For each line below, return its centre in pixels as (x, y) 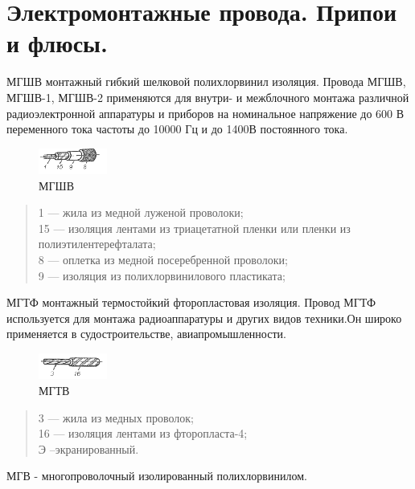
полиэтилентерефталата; (97, 244)
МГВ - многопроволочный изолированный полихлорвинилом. (157, 476)
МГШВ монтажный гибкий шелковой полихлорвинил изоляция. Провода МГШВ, (206, 81)
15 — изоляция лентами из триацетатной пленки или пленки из (194, 228)
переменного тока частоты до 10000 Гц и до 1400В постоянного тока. (177, 129)
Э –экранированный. (88, 448)
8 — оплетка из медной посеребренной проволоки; (163, 259)
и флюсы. (57, 43)
